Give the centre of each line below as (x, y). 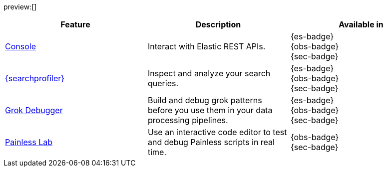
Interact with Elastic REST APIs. (206, 46)
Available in (361, 24)
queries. (163, 83)
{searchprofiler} (35, 78)
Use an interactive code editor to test (217, 132)
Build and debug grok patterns (205, 100)
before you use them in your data (210, 110)
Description (218, 24)
